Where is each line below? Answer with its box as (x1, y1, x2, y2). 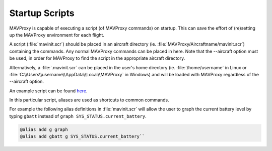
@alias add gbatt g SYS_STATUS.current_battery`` (20, 133, 145, 139)
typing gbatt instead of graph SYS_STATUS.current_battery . (9, 113, 147, 119)
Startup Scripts (9, 8, 75, 19)
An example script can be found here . (9, 88, 88, 94)
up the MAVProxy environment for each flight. (9, 32, 104, 38)
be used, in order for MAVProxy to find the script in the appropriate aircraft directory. (9, 55, 185, 61)
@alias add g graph (20, 126, 68, 132)
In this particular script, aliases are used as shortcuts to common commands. (9, 97, 169, 103)
